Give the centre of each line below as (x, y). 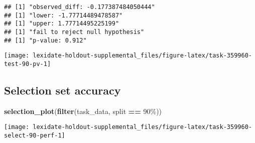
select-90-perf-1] (35, 136)
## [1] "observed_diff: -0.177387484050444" (80, 7)
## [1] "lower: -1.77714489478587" (63, 15)
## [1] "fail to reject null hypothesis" (74, 32)
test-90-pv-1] (28, 64)
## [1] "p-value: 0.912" (45, 40)
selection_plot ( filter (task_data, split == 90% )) (83, 111)
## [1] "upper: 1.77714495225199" (62, 24)
